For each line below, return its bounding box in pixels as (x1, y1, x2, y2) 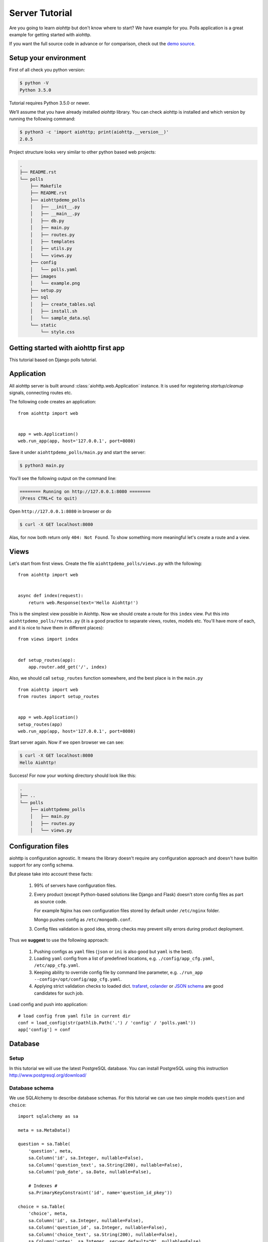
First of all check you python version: (9, 67, 85, 73)
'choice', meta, (28, 1211, 68, 1217)
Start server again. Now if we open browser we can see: (9, 739, 124, 745)
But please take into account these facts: (9, 871, 93, 877)
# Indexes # (28, 1183, 58, 1188)
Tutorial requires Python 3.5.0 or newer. (9, 100, 90, 106)
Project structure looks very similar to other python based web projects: (9, 149, 156, 155)
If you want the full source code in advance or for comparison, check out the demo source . (9, 41, 196, 47)
